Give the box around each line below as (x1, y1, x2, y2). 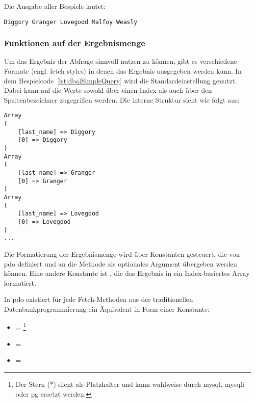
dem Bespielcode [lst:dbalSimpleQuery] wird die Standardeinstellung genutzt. (4, 75, 237, 85)
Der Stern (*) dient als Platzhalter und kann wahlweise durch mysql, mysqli (15, 378, 244, 389)
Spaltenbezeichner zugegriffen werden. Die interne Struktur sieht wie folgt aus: (4, 94, 240, 105)
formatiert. (4, 277, 36, 288)
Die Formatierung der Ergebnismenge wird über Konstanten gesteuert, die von (4, 248, 240, 259)
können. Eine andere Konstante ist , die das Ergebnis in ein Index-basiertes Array (4, 268, 250, 278)
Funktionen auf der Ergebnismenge (4, 37, 146, 49)
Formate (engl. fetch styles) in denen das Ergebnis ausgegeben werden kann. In (4, 66, 242, 76)
